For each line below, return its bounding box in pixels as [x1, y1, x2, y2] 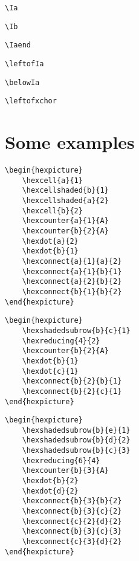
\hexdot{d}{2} [22, 486, 79, 495]
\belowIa [5, 78, 40, 87]
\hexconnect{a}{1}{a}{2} [22, 256, 122, 266]
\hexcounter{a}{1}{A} [22, 216, 109, 225]
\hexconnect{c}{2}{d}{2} [22, 517, 122, 526]
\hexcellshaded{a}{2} [22, 196, 109, 205]
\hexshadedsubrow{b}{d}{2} [22, 436, 131, 445]
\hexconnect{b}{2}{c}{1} [22, 387, 122, 396]
